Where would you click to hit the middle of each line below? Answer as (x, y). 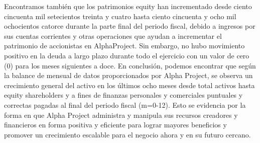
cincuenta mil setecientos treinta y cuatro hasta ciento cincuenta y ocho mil (120, 16)
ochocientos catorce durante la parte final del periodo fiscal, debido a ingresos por (130, 26)
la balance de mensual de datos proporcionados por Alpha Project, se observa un (128, 75)
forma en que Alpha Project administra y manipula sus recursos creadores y (121, 115)
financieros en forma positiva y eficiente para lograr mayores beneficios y (115, 125)
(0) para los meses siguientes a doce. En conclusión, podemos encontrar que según (130, 65)
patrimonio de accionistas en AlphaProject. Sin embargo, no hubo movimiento (124, 46)
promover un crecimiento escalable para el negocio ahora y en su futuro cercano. (127, 134)
